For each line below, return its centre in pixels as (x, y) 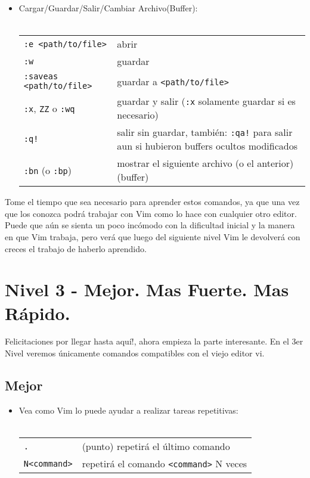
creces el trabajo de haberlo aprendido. (76, 248)
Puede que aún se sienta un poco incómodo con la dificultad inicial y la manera (150, 225)
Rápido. (38, 313)
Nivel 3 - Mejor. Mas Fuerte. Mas (147, 289)
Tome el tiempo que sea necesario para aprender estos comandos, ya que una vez (152, 202)
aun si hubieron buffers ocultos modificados (207, 146)
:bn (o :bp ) (48, 170)
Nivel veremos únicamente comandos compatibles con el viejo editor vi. (135, 353)
